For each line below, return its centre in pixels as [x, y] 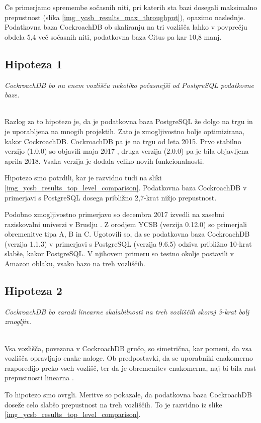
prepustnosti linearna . [39, 378]
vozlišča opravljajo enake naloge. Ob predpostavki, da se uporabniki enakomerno [129, 358]
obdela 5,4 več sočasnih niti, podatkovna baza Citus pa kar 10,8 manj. [113, 36]
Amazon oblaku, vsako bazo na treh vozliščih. [75, 263]
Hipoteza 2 [33, 291]
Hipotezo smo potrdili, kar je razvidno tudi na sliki [83, 178]
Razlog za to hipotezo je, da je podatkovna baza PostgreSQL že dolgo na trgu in [129, 121]
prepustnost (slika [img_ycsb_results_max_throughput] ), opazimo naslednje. [125, 17]
